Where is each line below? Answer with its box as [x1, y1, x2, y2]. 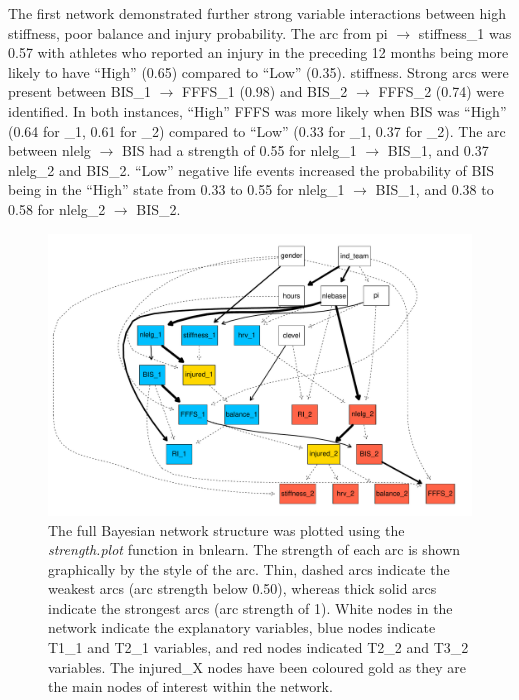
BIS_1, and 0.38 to [375, 179, 494, 200]
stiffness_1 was [418, 22, 512, 43]
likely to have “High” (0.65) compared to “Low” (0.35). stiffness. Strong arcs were [8, 61, 509, 82]
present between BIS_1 [8, 81, 152, 102]
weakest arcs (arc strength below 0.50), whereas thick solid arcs [48, 578, 437, 599]
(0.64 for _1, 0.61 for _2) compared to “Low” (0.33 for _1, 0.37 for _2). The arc [8, 120, 506, 141]
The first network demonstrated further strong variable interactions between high [8, 3, 507, 23]
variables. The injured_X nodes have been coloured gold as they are [48, 656, 467, 677]
